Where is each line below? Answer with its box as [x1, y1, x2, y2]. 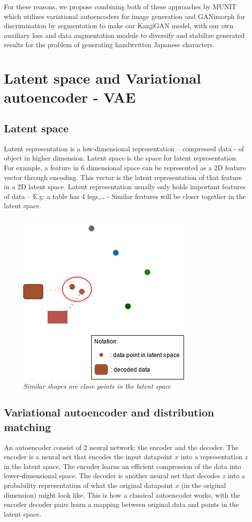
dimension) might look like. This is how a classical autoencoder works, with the [4, 489, 240, 500]
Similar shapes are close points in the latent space [23, 381, 171, 391]
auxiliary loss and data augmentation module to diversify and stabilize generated [4, 30, 245, 40]
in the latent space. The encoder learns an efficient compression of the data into [4, 461, 241, 471]
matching [4, 419, 51, 434]
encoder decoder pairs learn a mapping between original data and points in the [4, 499, 239, 509]
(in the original [181, 480, 226, 490]
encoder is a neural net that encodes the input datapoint [4, 451, 173, 462]
